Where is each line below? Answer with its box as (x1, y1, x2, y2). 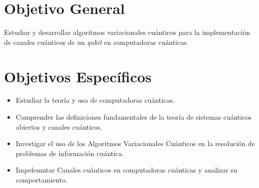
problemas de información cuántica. (15, 148, 124, 158)
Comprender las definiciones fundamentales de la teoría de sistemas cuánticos (15, 112, 252, 122)
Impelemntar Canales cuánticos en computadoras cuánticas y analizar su (15, 165, 238, 175)
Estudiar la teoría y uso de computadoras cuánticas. (15, 95, 175, 105)
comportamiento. (15, 175, 68, 185)
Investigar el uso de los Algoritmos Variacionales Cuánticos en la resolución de (15, 138, 255, 149)
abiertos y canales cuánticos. (15, 121, 103, 132)
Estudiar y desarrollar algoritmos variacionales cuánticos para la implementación (4, 27, 250, 37)
